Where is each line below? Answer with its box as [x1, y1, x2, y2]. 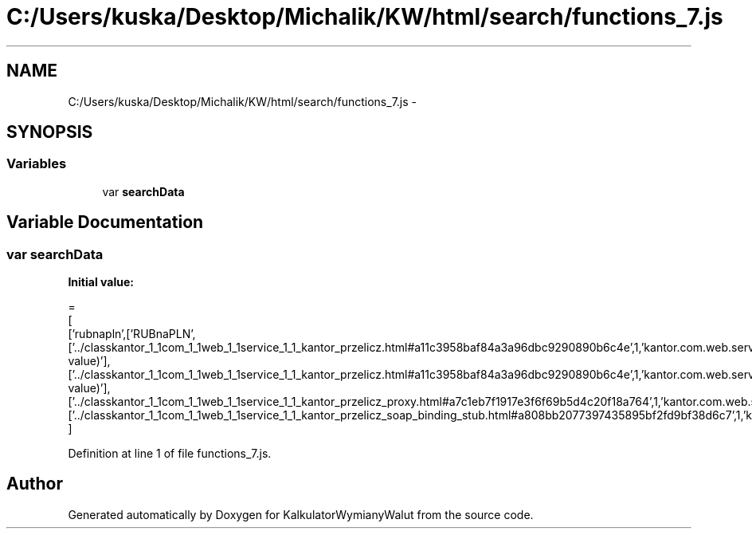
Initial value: [68, 275, 134, 289]
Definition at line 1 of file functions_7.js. [68, 446, 272, 461]
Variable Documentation [6, 212, 204, 233]
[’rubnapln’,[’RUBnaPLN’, [68, 327, 196, 341]
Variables [6, 155, 67, 172]
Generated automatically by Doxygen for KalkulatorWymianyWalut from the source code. [68, 507, 534, 521]
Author [6, 474, 63, 494]
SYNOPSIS [6, 122, 93, 143]
